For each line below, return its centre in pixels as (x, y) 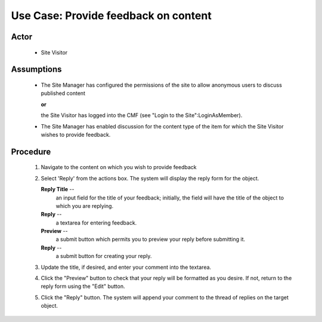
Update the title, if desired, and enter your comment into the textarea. (126, 267)
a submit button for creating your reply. (104, 256)
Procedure (31, 151)
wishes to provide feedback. (76, 134)
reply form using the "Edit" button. (83, 286)
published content (63, 93)
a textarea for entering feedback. (96, 223)
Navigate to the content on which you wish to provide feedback (119, 167)
